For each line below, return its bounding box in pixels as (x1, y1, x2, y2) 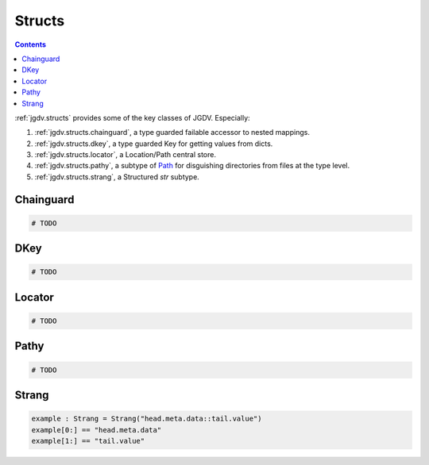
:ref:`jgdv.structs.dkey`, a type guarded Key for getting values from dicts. (34, 139, 273, 148)
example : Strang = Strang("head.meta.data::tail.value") (31, 414, 262, 424)
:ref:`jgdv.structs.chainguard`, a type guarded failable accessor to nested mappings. (34, 128, 310, 137)
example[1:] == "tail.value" (31, 436, 145, 445)
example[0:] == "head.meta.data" (31, 425, 162, 434)
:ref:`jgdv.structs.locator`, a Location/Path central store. (34, 150, 216, 159)
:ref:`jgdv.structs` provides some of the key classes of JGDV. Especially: (14, 113, 250, 122)
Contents (14, 40, 47, 49)
